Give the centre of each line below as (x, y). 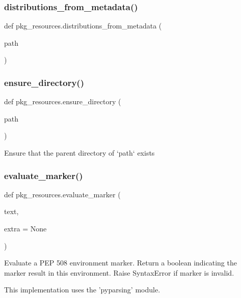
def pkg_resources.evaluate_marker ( (62, 194)
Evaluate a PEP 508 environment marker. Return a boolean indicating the (120, 263)
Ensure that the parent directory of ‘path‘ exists (79, 153)
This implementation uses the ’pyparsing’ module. (82, 290)
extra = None (25, 228)
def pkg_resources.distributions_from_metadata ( (83, 26)
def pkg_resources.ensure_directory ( (63, 101)
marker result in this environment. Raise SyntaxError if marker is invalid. (119, 272)
